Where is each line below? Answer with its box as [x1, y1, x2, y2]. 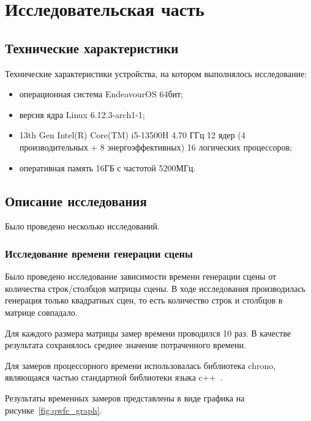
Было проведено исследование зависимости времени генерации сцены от [5, 270, 277, 283]
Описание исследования [5, 191, 147, 210]
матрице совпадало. [5, 305, 78, 318]
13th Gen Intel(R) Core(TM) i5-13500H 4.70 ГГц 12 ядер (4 [19, 129, 245, 141]
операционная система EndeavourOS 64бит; [19, 88, 184, 100]
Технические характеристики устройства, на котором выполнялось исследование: [5, 67, 307, 80]
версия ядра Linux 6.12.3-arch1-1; [19, 108, 145, 121]
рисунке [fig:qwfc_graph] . [5, 403, 102, 416]
